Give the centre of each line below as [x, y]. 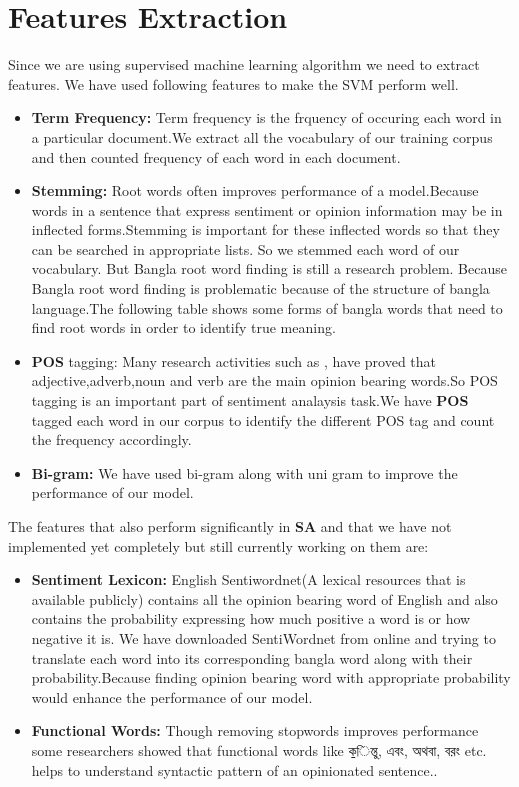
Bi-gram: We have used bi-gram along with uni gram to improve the [244, 472]
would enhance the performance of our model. [172, 696]
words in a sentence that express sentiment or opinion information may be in [267, 209]
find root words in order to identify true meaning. [183, 327]
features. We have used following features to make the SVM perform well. [233, 83]
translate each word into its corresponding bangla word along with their [252, 657]
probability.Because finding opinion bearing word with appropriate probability [271, 677]
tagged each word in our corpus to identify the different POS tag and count [263, 419]
